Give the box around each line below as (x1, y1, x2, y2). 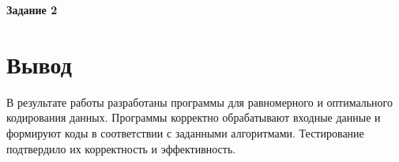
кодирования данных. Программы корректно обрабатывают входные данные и (6, 109, 381, 126)
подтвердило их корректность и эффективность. (6, 140, 236, 156)
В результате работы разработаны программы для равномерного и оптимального (6, 93, 393, 110)
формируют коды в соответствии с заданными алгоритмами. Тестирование (6, 124, 364, 141)
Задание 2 (6, 2, 58, 17)
